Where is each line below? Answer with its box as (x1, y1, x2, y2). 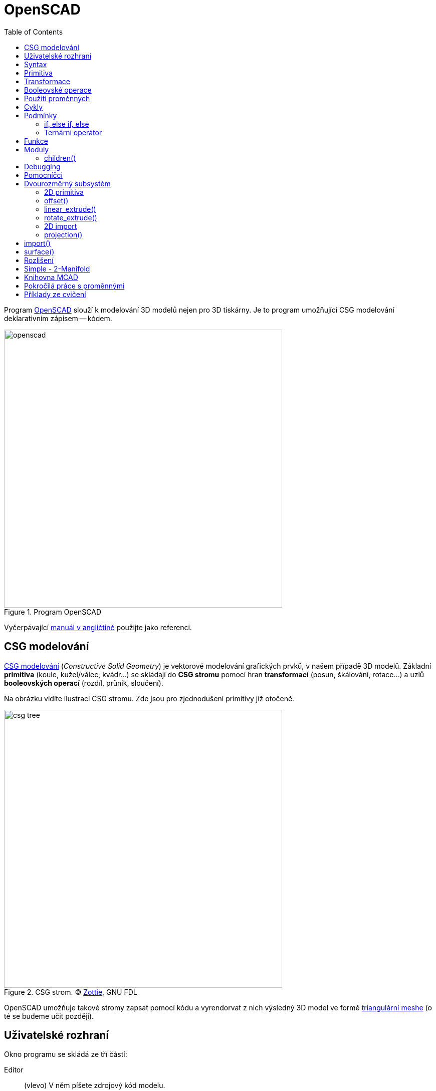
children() (44, 153, 76, 162)
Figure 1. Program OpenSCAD (4, 607, 102, 616)
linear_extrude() (44, 204, 96, 213)
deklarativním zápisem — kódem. (4, 314, 112, 323)
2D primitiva (44, 187, 84, 196)
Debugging (24, 162, 61, 171)
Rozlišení (24, 255, 54, 264)
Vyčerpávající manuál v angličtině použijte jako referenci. (4, 623, 192, 632)
